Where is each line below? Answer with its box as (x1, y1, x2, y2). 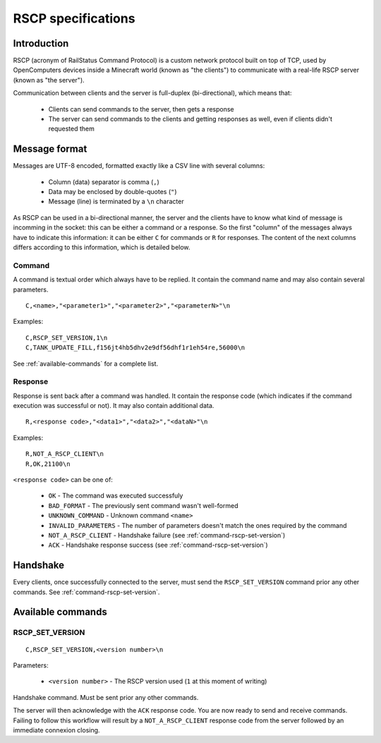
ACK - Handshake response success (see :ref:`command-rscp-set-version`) (48, 540, 268, 550)
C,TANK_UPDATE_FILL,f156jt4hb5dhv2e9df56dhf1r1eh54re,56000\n (25, 344, 246, 352)
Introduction (13, 37, 69, 49)
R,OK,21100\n (25, 459, 71, 468)
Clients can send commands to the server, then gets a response (48, 104, 234, 113)
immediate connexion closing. (13, 725, 100, 734)
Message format (13, 143, 87, 155)
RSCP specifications (13, 11, 135, 26)
